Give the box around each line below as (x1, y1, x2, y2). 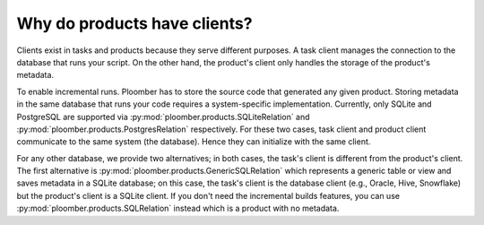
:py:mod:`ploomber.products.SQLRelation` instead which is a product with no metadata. (16, 203, 340, 214)
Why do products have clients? (16, 13, 253, 33)
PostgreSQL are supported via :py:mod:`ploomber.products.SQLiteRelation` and (16, 111, 310, 122)
